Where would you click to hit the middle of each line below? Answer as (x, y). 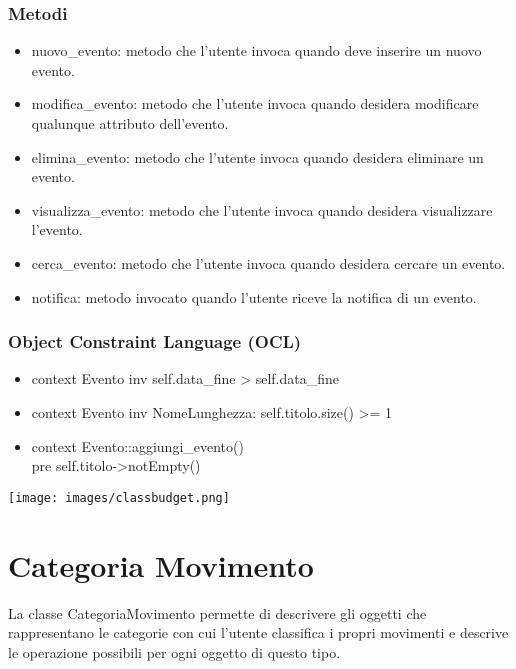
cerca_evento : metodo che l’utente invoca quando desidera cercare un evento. (268, 262)
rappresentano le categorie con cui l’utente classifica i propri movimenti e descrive (258, 632)
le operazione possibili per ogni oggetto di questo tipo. (174, 651)
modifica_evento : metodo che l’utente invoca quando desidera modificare (255, 103)
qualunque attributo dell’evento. (130, 123)
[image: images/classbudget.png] (119, 497)
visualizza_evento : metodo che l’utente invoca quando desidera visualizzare (262, 209)
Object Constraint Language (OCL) (155, 341)
